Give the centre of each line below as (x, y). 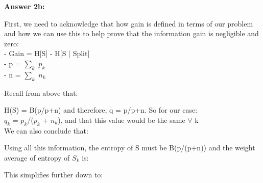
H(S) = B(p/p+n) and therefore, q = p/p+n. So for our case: (101, 110)
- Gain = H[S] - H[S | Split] (47, 53)
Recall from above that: (41, 93)
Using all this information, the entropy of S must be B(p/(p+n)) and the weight (130, 148)
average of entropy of (37, 157)
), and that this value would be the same (122, 120)
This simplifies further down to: (54, 175)
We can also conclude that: (46, 130)
